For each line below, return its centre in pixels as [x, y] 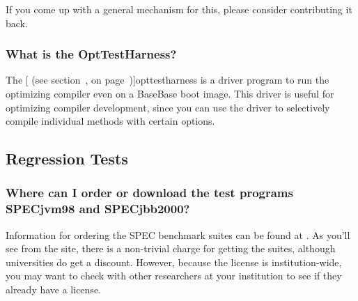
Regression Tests [67, 159]
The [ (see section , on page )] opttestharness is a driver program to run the [168, 80]
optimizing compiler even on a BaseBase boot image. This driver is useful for [170, 93]
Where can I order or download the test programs [149, 193]
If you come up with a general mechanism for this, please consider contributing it [179, 9]
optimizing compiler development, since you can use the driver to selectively [168, 107]
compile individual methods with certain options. [110, 121]
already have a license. [53, 290]
